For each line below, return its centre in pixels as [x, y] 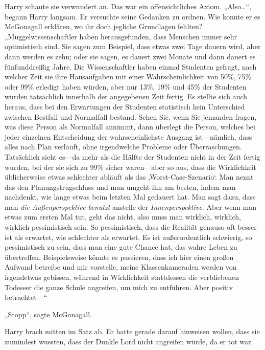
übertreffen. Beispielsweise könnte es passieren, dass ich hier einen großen [119, 257]
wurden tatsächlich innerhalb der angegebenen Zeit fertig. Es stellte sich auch [126, 96]
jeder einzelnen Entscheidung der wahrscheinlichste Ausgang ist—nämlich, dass [128, 136]
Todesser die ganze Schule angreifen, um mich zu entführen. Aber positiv [119, 287]
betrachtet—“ [26, 297]
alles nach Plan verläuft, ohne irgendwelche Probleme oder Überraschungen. [123, 147]
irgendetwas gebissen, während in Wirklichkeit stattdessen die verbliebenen [122, 277]
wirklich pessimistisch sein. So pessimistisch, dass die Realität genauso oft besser [131, 227]
